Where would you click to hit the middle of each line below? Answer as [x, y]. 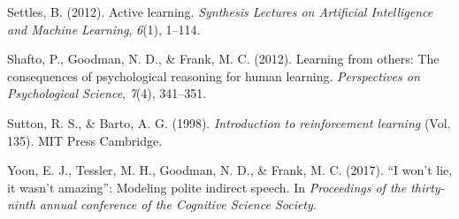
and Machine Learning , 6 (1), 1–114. [104, 29]
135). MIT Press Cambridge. [85, 140]
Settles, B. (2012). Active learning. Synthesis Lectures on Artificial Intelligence [220, 11]
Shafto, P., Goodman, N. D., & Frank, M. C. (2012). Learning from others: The [223, 59]
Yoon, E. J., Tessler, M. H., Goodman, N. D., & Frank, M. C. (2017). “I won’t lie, [230, 170]
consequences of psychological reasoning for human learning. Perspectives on [214, 76]
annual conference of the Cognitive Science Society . [178, 204]
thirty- [428, 187]
